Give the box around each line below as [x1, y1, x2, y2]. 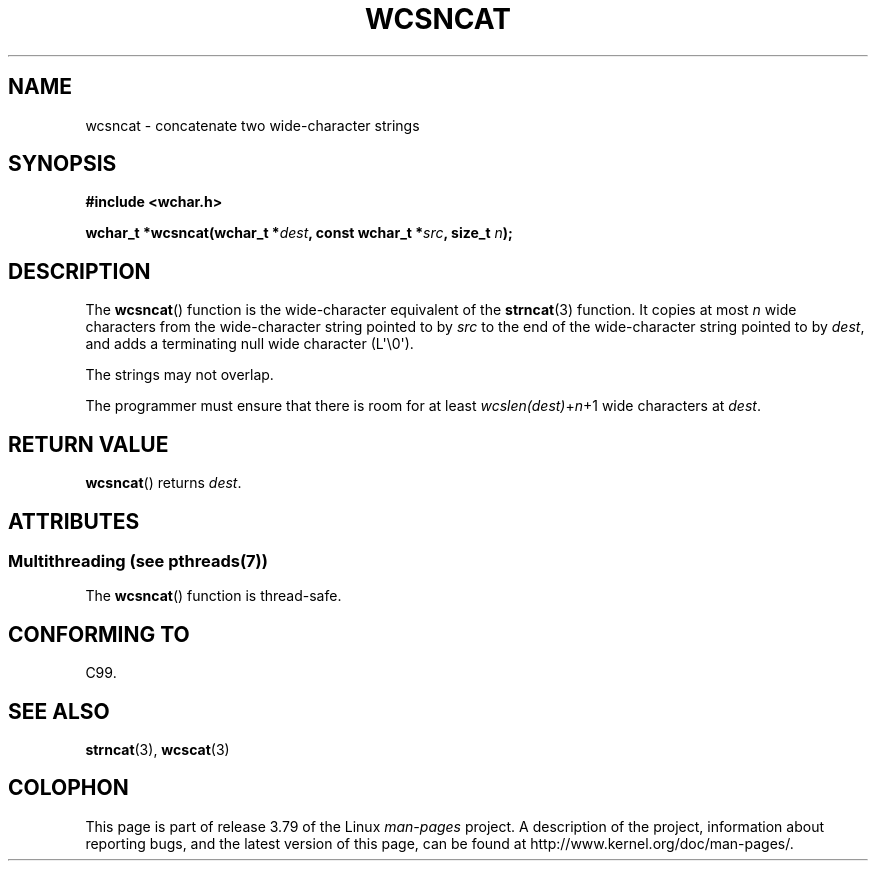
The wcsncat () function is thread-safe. [85, 587, 342, 605]
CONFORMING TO [8, 621, 190, 647]
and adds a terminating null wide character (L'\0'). [85, 335, 414, 353]
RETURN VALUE [8, 431, 169, 457]
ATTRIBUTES [8, 508, 140, 534]
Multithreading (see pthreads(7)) [8, 550, 268, 571]
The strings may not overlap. [85, 366, 274, 384]
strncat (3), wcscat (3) [85, 741, 230, 759]
